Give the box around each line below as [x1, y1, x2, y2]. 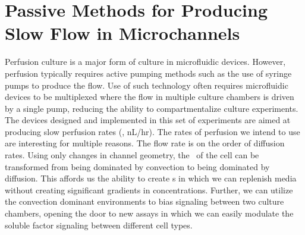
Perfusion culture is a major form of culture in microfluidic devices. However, [5, 55, 286, 68]
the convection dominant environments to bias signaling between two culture [5, 195, 284, 208]
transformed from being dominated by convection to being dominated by [5, 160, 270, 173]
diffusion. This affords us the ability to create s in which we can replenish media [5, 172, 297, 184]
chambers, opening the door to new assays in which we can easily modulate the [5, 207, 294, 220]
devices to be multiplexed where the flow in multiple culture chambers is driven [5, 90, 294, 103]
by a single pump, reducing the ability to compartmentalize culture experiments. [5, 102, 298, 114]
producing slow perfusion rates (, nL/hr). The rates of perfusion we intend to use [5, 125, 300, 137]
